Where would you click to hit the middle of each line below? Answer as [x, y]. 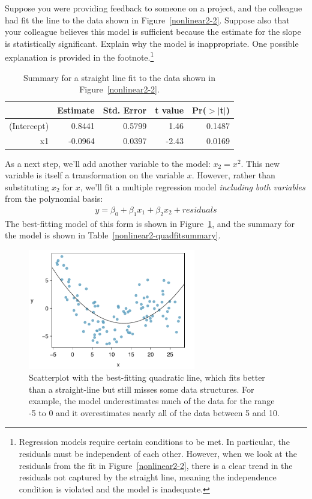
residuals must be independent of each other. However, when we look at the [158, 453]
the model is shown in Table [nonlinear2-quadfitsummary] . [113, 235]
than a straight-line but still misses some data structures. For [142, 389]
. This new [260, 163]
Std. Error [125, 110]
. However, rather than [233, 175]
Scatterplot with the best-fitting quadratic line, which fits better [147, 377]
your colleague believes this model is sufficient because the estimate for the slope [153, 32]
